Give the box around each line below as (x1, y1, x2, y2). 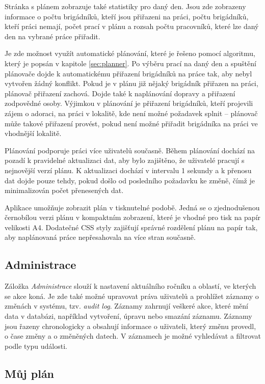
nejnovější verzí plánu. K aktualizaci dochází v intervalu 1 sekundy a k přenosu (5, 164, 252, 175)
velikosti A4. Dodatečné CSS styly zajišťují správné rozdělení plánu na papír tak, (5, 222, 258, 232)
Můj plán (5, 365, 55, 381)
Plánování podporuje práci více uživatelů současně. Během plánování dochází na (5, 145, 255, 155)
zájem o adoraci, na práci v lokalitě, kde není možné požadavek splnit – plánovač (5, 107, 258, 118)
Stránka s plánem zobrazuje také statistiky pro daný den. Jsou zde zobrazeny (5, 1, 246, 11)
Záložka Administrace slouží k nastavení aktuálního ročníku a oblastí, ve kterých (5, 281, 256, 291)
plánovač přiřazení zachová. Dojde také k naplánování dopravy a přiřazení (5, 88, 235, 98)
